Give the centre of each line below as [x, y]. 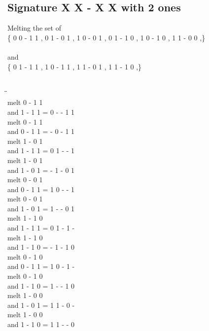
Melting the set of [34, 28]
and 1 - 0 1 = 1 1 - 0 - [41, 305]
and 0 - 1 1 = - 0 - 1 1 [41, 131]
